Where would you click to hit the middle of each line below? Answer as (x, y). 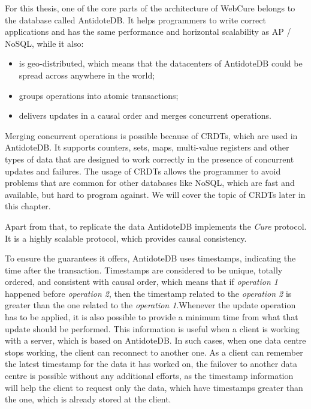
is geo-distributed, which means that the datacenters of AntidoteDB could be (161, 63)
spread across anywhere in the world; (87, 75)
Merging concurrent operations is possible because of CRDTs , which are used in (151, 135)
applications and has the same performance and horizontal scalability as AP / (148, 31)
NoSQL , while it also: (44, 43)
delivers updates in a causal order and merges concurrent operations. (145, 115)
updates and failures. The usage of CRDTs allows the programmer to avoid (143, 171)
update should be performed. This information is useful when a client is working (152, 328)
